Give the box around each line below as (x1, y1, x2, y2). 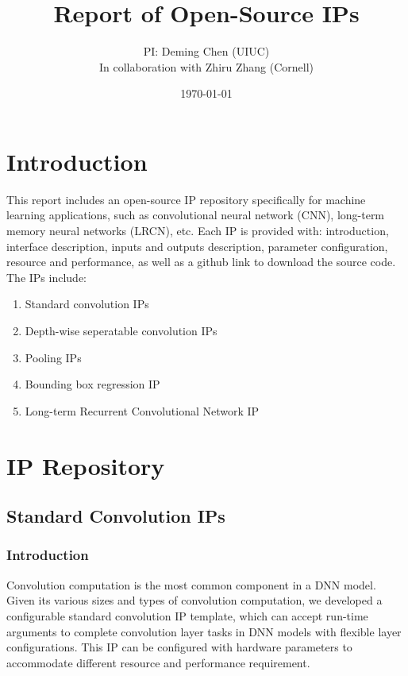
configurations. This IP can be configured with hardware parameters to (6, 639, 352, 655)
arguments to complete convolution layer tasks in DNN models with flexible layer (6, 623, 402, 639)
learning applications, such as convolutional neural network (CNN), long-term (6, 207, 385, 223)
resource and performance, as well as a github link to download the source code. (6, 253, 396, 270)
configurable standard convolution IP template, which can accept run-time (6, 607, 368, 624)
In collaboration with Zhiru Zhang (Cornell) (98, 58, 314, 75)
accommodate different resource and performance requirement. (6, 654, 310, 670)
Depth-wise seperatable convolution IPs (25, 323, 217, 338)
